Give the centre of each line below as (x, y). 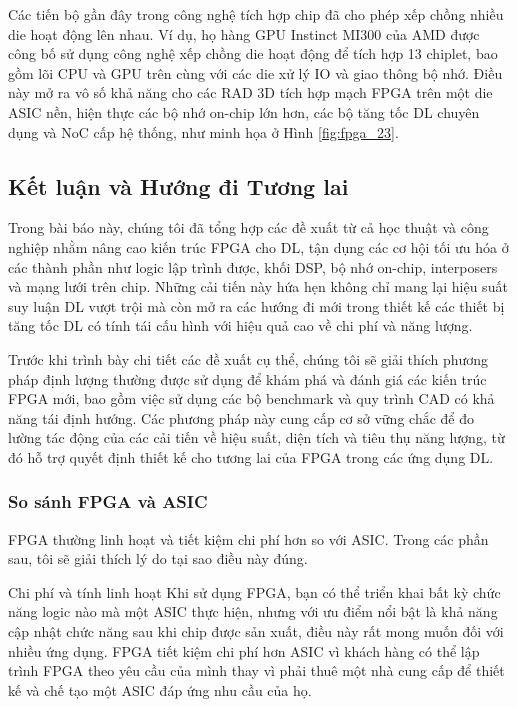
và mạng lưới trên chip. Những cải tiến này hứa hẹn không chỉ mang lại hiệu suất (258, 286)
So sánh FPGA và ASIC (108, 501)
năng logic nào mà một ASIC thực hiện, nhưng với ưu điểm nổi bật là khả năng (253, 611)
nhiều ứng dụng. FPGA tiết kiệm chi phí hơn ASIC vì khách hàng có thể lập (244, 650)
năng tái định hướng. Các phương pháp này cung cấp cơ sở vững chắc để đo (241, 417)
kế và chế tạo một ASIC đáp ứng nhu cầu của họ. (160, 689)
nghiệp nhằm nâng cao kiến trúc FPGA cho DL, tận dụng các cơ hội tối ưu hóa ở (258, 246)
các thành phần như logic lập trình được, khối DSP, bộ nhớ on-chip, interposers (253, 266)
